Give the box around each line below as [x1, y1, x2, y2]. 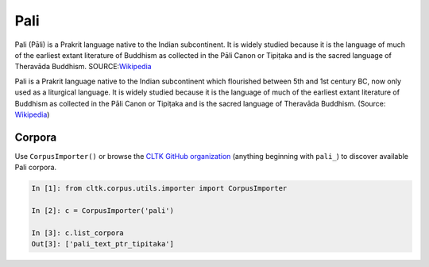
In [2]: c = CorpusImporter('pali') [31, 206, 175, 215]
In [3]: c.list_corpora [31, 228, 125, 238]
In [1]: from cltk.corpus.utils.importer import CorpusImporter [31, 184, 288, 193]
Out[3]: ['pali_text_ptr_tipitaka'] [31, 239, 175, 249]
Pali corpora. [14, 163, 57, 172]
